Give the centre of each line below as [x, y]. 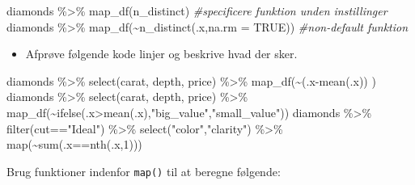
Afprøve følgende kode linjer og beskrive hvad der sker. [161, 54]
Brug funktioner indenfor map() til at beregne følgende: [144, 171]
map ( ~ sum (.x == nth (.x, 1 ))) [74, 144]
